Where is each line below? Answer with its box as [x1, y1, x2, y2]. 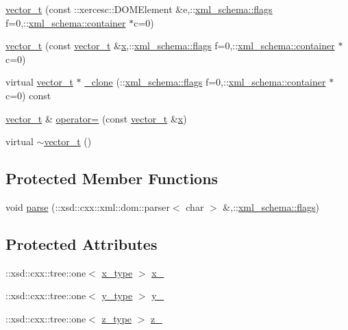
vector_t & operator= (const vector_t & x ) [5, 111, 187, 125]
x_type [101, 265, 133, 279]
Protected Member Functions [5, 168, 219, 189]
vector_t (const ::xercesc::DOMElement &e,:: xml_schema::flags [5, 2, 273, 16]
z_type [101, 311, 132, 325]
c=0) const [5, 88, 51, 102]
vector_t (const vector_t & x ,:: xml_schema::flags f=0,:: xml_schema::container [5, 38, 335, 53]
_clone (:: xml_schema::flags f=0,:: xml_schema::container [84, 75, 326, 89]
